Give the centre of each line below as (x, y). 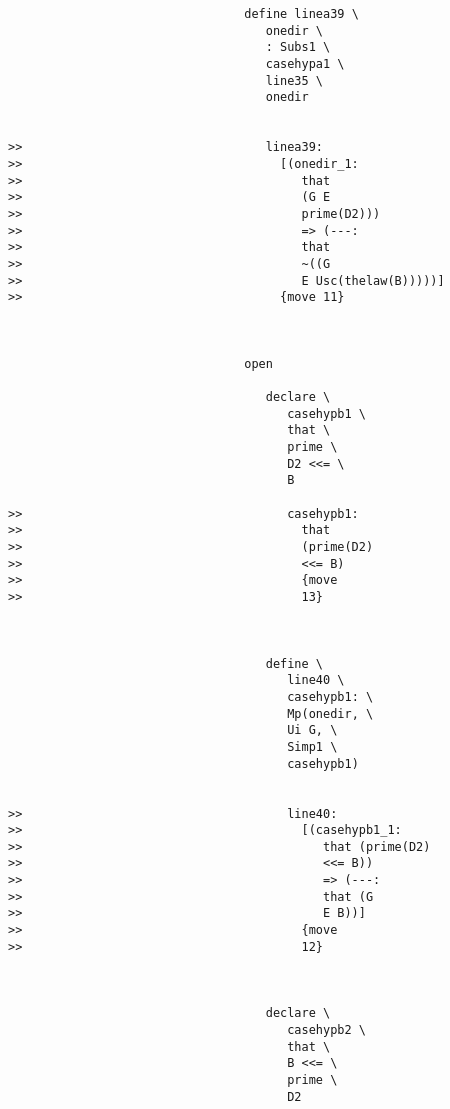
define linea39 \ (301, 14)
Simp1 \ (312, 746)
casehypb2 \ (326, 1030)
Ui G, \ (312, 730)
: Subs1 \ (298, 47)
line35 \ (294, 80)
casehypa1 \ (305, 63)
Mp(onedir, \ (330, 713)
